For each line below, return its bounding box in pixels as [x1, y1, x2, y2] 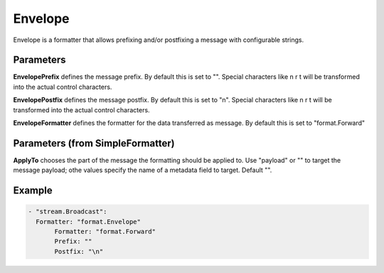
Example [13, 185, 53, 197]
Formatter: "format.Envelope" [36, 218, 142, 225]
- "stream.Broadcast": [28, 208, 107, 216]
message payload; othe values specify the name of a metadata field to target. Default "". [13, 166, 272, 174]
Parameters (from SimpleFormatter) [13, 137, 175, 149]
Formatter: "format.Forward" [54, 227, 156, 236]
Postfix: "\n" [54, 247, 104, 255]
